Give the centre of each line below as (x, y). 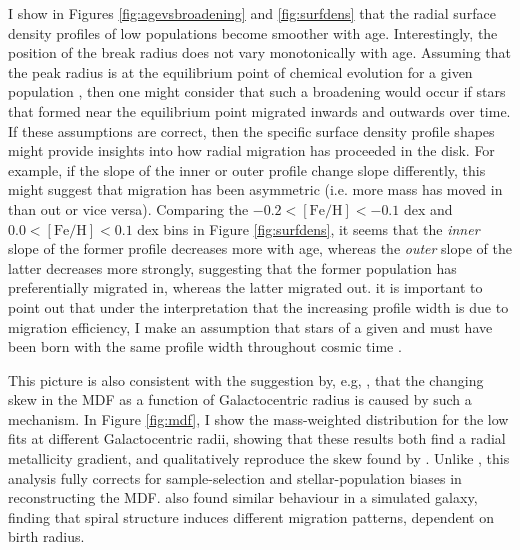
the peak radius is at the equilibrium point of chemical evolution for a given (240, 71)
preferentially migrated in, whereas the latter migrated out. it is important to (245, 287)
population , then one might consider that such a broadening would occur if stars (257, 91)
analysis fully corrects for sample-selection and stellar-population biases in (235, 477)
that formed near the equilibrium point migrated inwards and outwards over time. (259, 110)
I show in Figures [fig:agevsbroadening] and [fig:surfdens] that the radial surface (252, 13)
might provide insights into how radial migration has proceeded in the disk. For (251, 150)
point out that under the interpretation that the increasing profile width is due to (258, 306)
